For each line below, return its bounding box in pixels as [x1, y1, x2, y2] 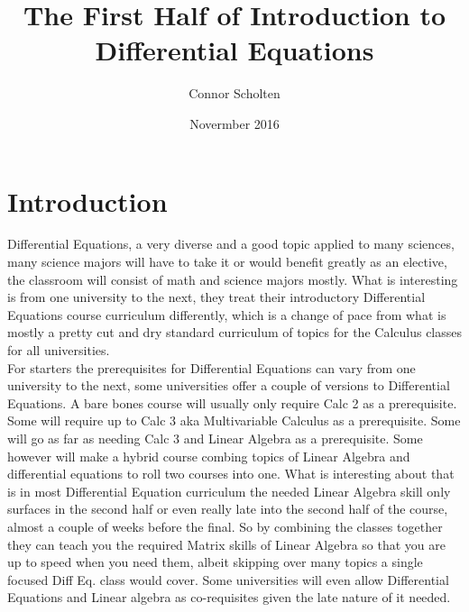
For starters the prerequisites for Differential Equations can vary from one [7, 358, 416, 377]
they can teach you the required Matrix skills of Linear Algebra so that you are [7, 534, 446, 553]
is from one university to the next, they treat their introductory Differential [7, 288, 426, 306]
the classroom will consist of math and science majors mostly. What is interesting [7, 269, 458, 288]
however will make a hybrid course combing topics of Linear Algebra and [7, 446, 410, 465]
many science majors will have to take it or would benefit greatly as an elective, [7, 252, 447, 271]
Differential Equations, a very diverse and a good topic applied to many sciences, [7, 234, 455, 253]
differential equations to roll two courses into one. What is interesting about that [7, 464, 455, 483]
